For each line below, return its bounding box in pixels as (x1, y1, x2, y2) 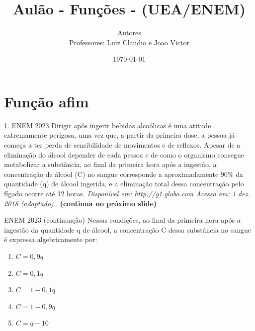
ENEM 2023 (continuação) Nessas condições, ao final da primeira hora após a (4, 215, 241, 225)
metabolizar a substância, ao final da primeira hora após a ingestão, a (4, 159, 217, 169)
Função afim (4, 91, 89, 111)
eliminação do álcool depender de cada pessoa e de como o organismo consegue (4, 149, 244, 160)
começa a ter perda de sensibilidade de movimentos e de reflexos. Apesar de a (4, 140, 241, 150)
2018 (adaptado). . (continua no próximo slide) (4, 198, 157, 208)
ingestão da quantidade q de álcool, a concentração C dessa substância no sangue (4, 224, 252, 235)
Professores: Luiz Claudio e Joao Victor (69, 37, 190, 47)
